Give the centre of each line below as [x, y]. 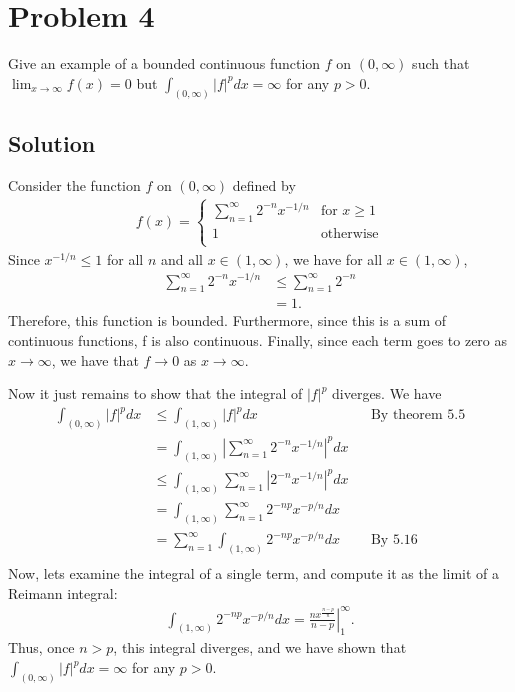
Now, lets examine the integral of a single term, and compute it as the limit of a [254, 572]
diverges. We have [387, 393]
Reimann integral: [63, 592]
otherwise [349, 233]
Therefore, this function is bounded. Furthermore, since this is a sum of [227, 320]
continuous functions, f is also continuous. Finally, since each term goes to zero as [258, 340]
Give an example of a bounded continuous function [164, 63]
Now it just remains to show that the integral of [155, 393]
